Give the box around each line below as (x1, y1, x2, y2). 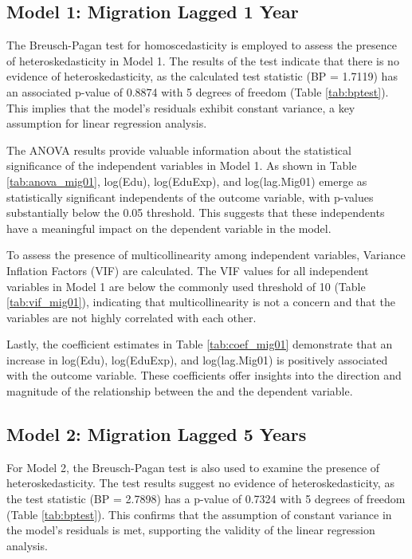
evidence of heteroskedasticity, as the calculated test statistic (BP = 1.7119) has (6, 68, 398, 85)
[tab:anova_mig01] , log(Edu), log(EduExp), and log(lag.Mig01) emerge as (6, 172, 367, 189)
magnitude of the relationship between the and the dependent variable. (6, 383, 353, 400)
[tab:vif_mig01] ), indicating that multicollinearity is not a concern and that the (6, 293, 395, 310)
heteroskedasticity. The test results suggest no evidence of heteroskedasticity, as (6, 474, 394, 491)
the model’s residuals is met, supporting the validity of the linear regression (6, 522, 375, 538)
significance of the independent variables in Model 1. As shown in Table (6, 157, 357, 174)
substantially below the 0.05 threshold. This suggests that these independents (6, 204, 385, 221)
